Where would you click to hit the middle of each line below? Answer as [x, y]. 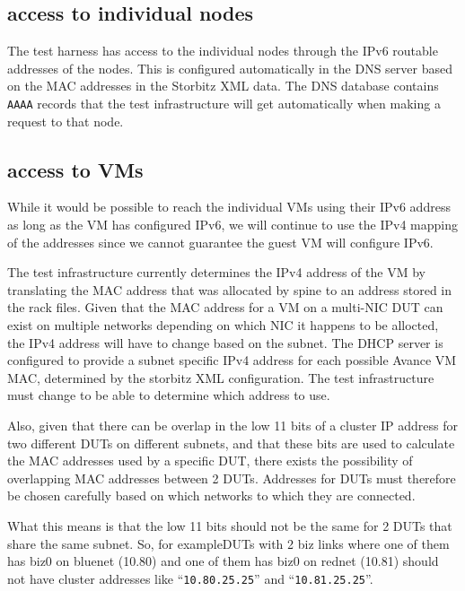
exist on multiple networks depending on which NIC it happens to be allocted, [223, 325]
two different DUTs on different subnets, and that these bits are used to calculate [231, 443]
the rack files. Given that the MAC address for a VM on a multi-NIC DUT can [225, 307]
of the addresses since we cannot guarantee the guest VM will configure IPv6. [220, 242]
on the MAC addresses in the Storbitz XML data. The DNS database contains [223, 86]
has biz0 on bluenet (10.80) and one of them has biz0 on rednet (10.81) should [223, 561]
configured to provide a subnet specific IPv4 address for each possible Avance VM [232, 360]
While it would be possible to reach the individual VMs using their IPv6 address [229, 207]
